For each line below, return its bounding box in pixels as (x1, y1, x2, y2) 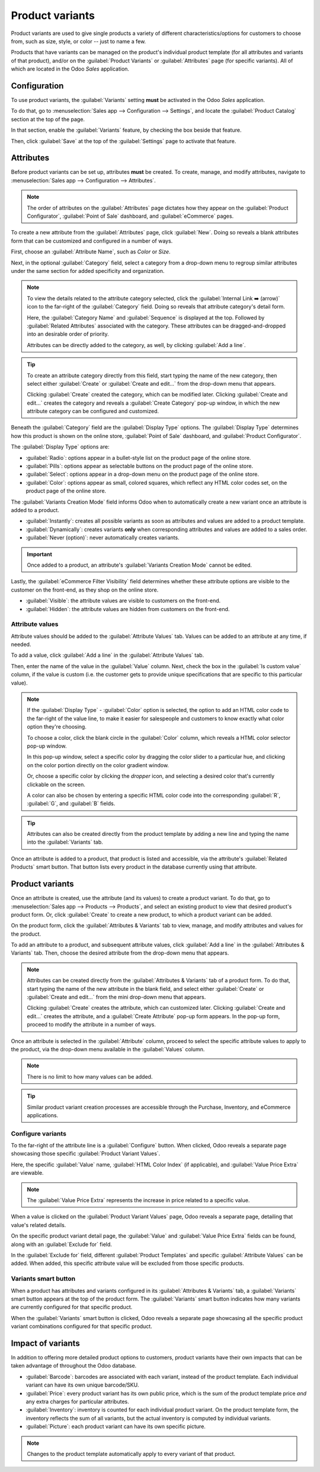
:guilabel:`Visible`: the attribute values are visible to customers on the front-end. (25, 597, 221, 605)
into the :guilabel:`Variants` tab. (27, 838, 103, 845)
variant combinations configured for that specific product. (11, 1323, 152, 1330)
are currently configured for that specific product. (11, 1304, 133, 1311)
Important (27, 551, 53, 558)
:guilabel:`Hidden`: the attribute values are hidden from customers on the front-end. (25, 605, 230, 612)
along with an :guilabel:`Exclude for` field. (11, 1241, 113, 1248)
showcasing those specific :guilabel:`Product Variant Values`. (11, 1150, 161, 1157)
